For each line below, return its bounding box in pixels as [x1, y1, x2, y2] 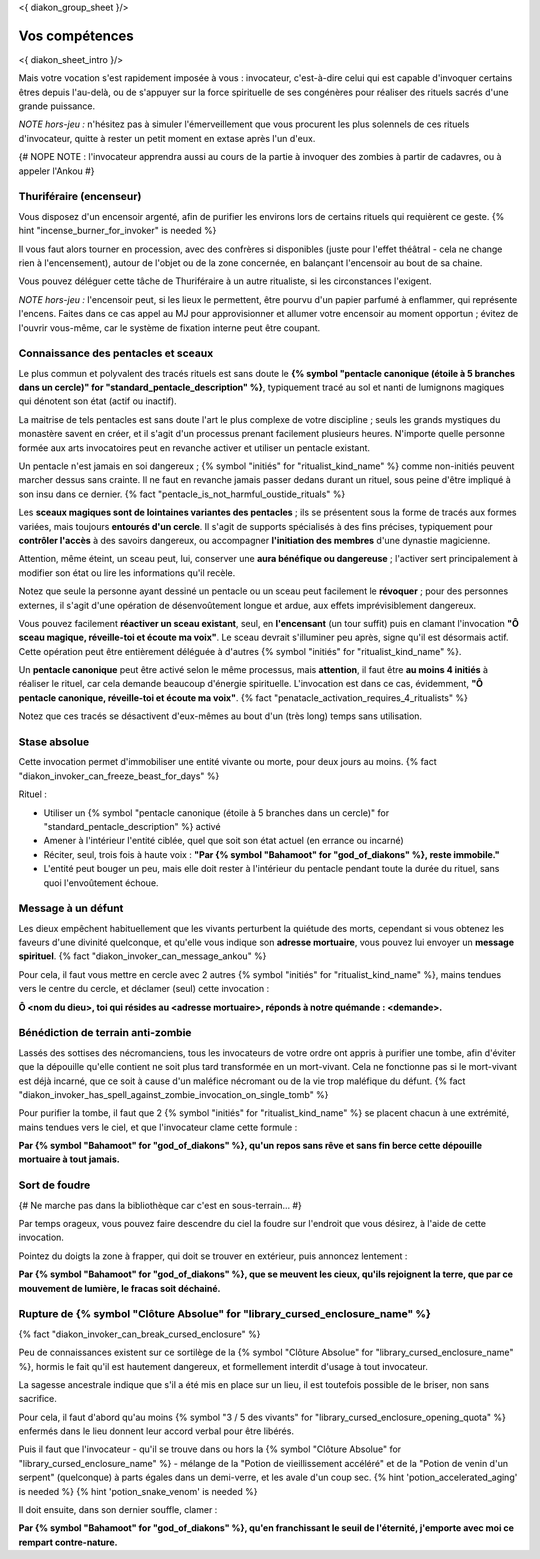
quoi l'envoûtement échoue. [43, 876, 159, 889]
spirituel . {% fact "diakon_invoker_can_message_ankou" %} [18, 950, 267, 962]
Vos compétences [18, 27, 134, 44]
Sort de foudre [18, 1178, 91, 1192]
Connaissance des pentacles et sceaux [18, 346, 214, 360]
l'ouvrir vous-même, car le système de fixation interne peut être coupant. [18, 321, 321, 334]
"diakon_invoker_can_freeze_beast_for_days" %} [18, 770, 220, 782]
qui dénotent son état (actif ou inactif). [18, 395, 177, 407]
